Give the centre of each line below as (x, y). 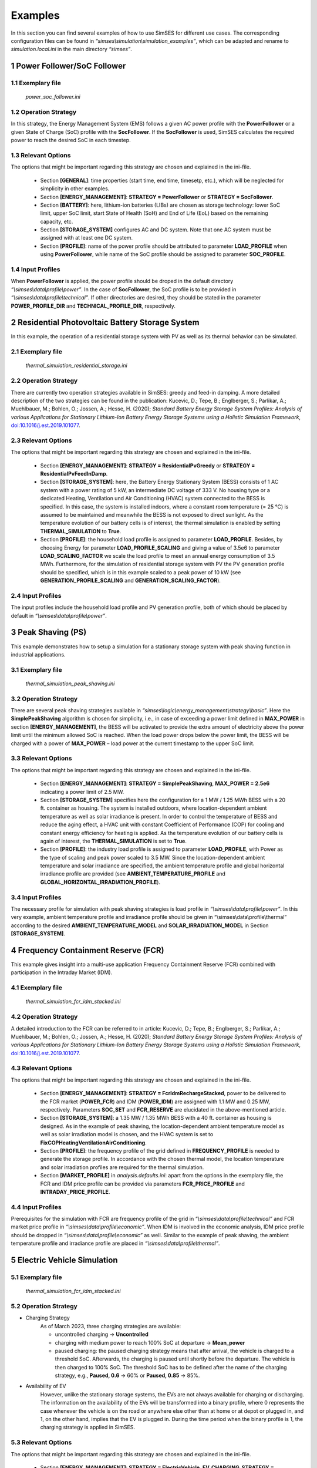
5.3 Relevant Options (41, 1443)
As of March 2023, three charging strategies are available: (111, 1326)
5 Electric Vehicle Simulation (64, 1260)
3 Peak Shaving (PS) (49, 632)
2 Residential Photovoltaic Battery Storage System (105, 323)
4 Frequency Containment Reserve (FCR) (87, 950)
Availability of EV (46, 1386)
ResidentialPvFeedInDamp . (74, 474)
